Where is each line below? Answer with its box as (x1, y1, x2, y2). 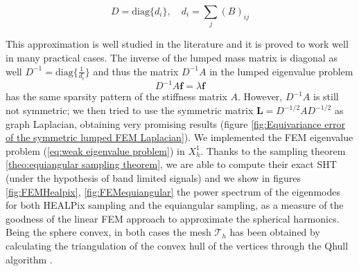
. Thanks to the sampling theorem (200, 143, 346, 158)
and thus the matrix (93, 64, 179, 78)
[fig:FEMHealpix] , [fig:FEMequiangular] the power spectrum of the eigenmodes (6, 184, 340, 198)
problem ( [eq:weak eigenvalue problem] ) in (6, 143, 185, 158)
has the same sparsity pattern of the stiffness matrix (6, 89, 227, 104)
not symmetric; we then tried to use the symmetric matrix (6, 103, 254, 118)
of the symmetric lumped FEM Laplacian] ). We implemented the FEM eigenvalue (6, 130, 353, 144)
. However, (238, 89, 283, 104)
